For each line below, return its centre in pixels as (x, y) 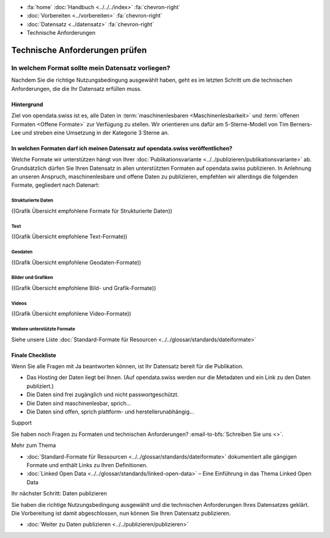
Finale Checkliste (34, 355)
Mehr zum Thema (34, 445)
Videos (19, 303)
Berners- (301, 124)
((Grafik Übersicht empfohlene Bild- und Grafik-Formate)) (84, 288)
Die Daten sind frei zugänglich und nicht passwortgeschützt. (103, 394)
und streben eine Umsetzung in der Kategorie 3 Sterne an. (96, 133)
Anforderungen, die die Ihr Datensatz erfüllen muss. (77, 89)
